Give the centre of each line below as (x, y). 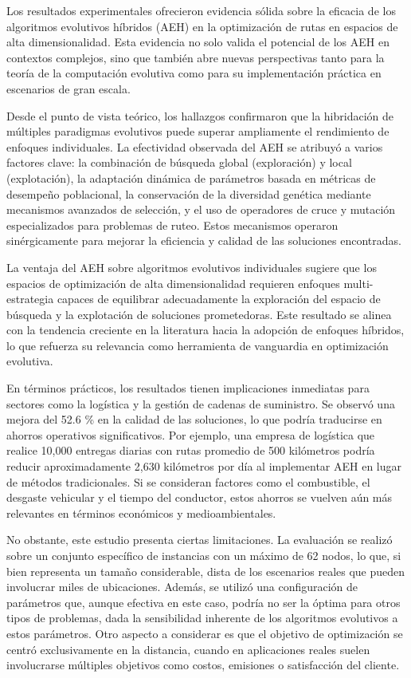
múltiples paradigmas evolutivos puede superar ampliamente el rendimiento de (198, 131)
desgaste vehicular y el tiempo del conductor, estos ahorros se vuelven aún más (200, 497)
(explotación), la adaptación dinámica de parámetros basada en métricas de (191, 177)
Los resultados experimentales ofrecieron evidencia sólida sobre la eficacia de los (201, 10)
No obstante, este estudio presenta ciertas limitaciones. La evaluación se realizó (200, 540)
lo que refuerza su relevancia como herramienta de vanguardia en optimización (198, 345)
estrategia (30, 299)
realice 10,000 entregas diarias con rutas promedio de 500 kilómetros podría (191, 450)
